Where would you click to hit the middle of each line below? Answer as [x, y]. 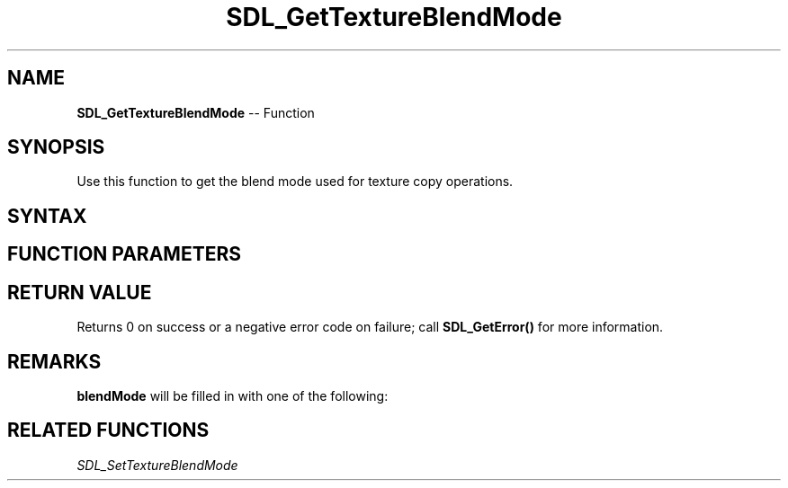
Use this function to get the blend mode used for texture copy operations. [295, 182]
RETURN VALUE [80, 292]
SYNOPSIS [56, 147]
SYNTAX [47, 216]
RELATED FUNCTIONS [108, 430]
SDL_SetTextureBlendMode [157, 465]
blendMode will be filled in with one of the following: [233, 395]
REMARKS [54, 361]
